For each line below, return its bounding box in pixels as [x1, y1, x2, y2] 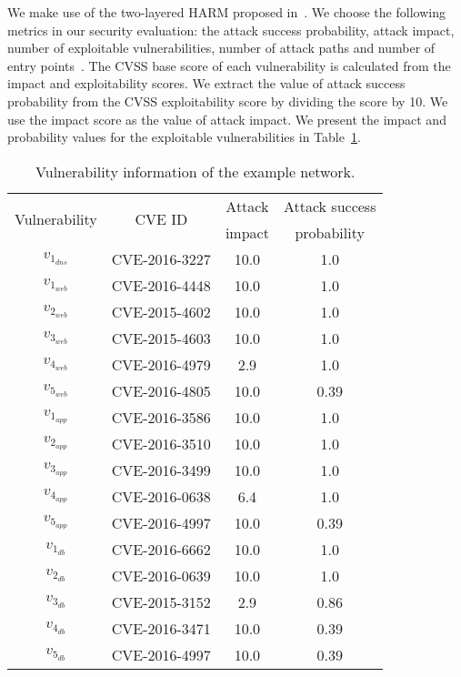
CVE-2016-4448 [111, 274, 211, 296]
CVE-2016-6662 [111, 538, 211, 560]
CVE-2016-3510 [111, 432, 211, 454]
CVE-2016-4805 [111, 379, 211, 401]
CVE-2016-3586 [111, 406, 211, 428]
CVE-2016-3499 [111, 459, 211, 480]
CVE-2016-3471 [111, 617, 211, 639]
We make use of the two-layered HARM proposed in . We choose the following [7, 3, 446, 21]
